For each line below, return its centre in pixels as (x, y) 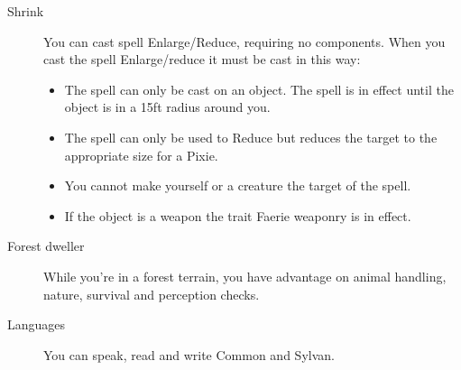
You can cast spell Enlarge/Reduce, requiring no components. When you (244, 41)
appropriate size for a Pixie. (141, 155)
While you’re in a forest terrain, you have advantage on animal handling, (245, 276)
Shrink (26, 11)
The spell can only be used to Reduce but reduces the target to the (251, 137)
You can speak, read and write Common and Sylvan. (189, 354)
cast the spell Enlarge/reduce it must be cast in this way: (202, 59)
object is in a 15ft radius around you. (167, 107)
